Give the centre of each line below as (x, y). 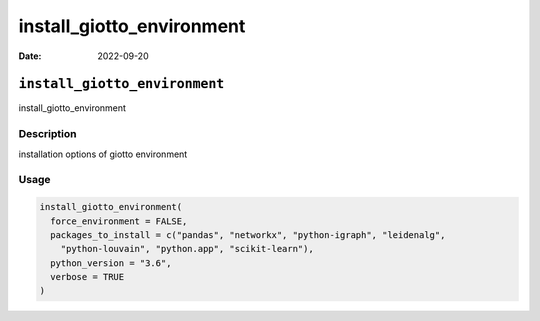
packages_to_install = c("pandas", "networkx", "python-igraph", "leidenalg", (248, 234)
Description (47, 134)
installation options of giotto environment (103, 154)
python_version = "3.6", (111, 263)
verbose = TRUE (87, 277)
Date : (30, 56)
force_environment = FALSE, (119, 221)
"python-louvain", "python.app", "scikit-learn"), (187, 249)
